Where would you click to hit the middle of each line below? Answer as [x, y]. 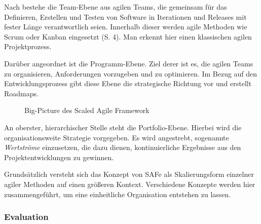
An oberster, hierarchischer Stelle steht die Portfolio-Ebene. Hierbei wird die [123, 127]
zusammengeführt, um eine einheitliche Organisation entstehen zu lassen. [118, 194]
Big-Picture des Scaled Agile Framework [87, 110]
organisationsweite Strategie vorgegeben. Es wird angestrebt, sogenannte [117, 137]
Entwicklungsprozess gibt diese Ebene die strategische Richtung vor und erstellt [128, 83]
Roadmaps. [21, 93]
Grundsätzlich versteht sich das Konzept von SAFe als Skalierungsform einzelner [129, 174]
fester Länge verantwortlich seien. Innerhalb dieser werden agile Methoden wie [126, 27]
